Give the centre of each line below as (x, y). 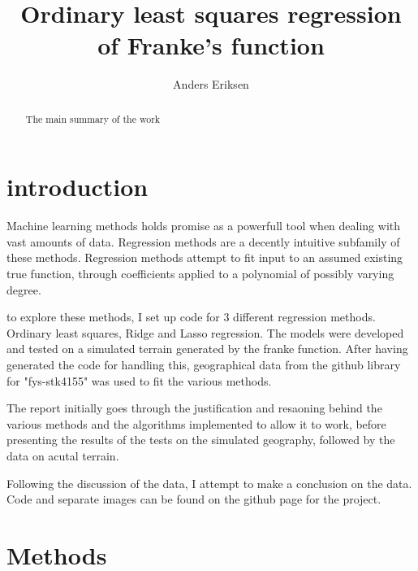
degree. (24, 289)
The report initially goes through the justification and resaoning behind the (194, 408)
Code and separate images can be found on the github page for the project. (194, 499)
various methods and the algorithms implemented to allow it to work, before (196, 423)
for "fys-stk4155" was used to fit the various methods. (139, 380)
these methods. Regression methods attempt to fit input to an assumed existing (205, 257)
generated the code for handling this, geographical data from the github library (204, 365)
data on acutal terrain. (63, 456)
